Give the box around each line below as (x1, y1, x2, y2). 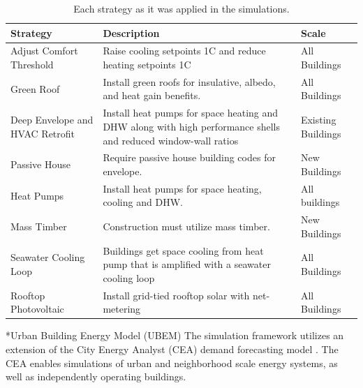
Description (103, 25, 160, 40)
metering (103, 301, 141, 316)
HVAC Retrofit (10, 126, 75, 140)
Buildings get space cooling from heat (103, 243, 264, 258)
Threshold (10, 57, 54, 72)
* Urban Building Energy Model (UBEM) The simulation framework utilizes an (6, 328, 344, 343)
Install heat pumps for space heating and (103, 105, 279, 120)
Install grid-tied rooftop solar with (103, 288, 250, 302)
